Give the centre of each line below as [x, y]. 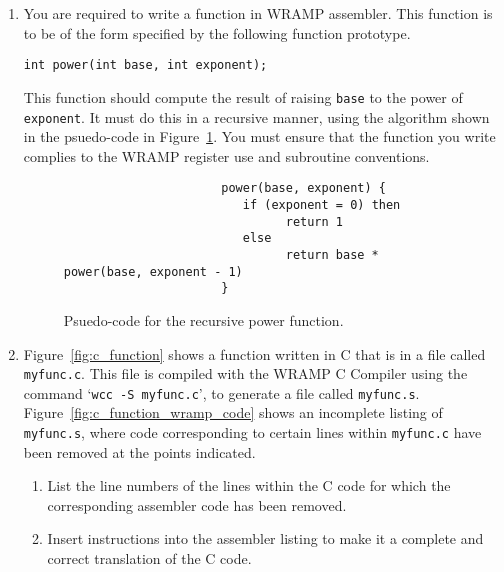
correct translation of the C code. [149, 558]
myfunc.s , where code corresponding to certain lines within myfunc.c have [252, 432]
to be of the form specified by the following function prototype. [217, 32]
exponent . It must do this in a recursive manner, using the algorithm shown [256, 116]
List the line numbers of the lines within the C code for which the [249, 485]
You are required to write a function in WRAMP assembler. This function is [258, 13]
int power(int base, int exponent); [145, 65]
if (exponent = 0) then [321, 205]
